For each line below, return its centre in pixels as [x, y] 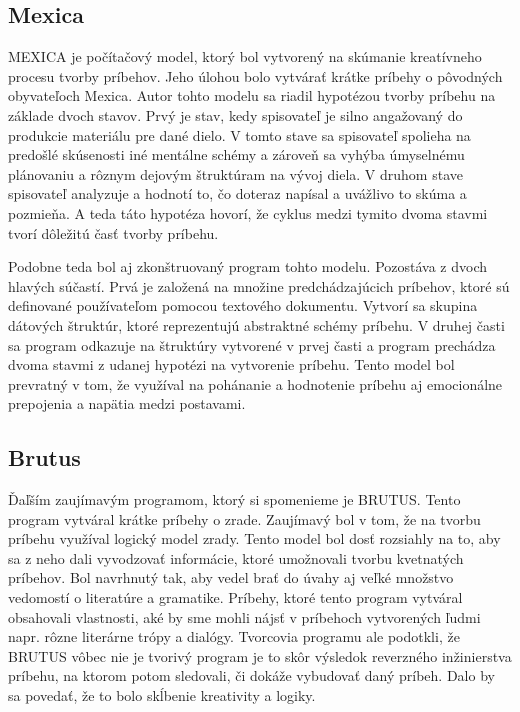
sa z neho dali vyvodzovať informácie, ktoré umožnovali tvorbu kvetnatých [236, 557]
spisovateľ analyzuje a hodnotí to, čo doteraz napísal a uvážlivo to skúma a [237, 193]
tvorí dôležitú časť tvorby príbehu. [113, 232]
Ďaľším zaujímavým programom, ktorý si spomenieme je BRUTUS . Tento [234, 499]
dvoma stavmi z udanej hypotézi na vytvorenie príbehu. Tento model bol [231, 364]
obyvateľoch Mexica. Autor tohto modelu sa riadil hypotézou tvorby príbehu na [252, 95]
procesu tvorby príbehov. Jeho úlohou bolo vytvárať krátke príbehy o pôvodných [255, 75]
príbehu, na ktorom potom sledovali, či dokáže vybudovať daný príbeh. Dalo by [251, 675]
